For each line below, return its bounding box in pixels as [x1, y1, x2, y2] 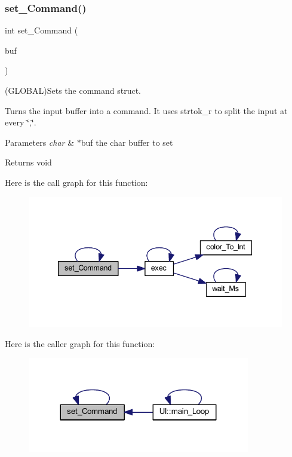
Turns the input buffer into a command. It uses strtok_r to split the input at [5, 104, 288, 116]
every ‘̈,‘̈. [5, 116, 36, 128]
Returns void [5, 156, 52, 168]
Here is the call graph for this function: [5, 176, 148, 188]
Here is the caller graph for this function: [5, 337, 155, 349]
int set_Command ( [5, 24, 78, 36]
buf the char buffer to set [81, 136, 173, 148]
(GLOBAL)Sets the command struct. [5, 84, 141, 96]
